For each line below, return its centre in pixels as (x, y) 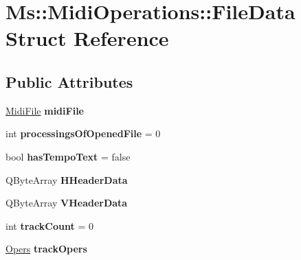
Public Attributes (69, 81)
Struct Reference (87, 38)
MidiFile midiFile (45, 110)
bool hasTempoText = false (68, 156)
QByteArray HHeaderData (67, 179)
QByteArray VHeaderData (67, 203)
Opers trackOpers (46, 249)
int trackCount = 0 (49, 225)
